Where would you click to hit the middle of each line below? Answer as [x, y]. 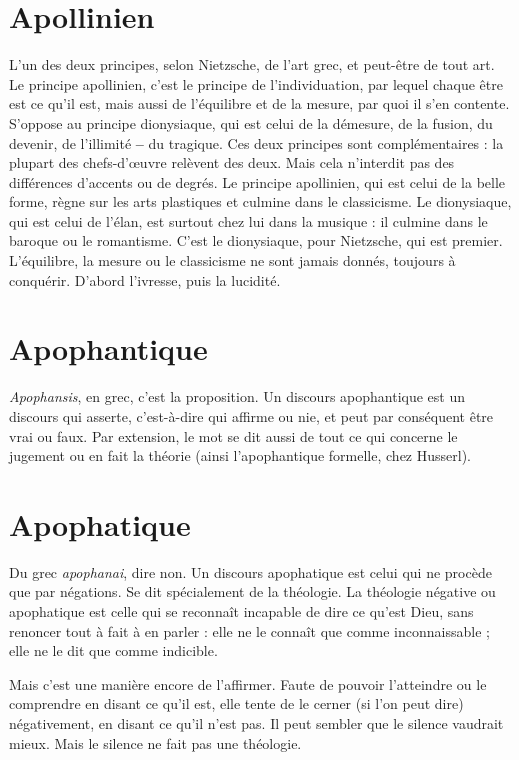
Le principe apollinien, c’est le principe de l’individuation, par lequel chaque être [256, 83]
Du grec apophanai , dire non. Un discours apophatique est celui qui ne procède [250, 571]
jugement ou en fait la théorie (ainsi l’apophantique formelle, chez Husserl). [240, 455]
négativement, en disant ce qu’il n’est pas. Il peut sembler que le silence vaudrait [256, 723]
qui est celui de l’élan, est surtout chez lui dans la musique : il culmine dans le [248, 220]
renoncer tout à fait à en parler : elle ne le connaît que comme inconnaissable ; [249, 630]
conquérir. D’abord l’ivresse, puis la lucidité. [145, 279]
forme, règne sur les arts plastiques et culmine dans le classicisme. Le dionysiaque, [260, 201]
